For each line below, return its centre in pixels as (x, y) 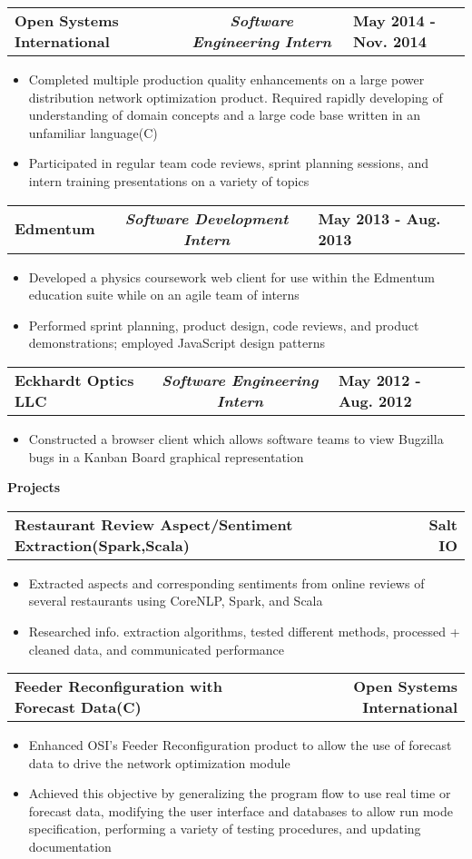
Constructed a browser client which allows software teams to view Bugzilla (236, 438)
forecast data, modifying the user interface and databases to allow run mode (241, 810)
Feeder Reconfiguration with (118, 686)
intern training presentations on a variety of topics (169, 180)
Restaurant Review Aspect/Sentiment (154, 524)
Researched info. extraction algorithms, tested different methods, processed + (244, 631)
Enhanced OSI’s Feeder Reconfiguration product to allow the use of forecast (240, 745)
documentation (70, 847)
